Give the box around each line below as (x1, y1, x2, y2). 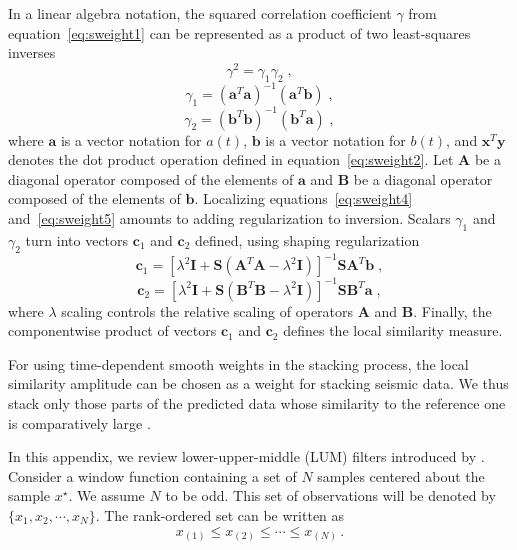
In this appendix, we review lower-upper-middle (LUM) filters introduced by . (8, 446, 485, 467)
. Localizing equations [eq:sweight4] (194, 188, 413, 209)
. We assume (68, 485, 145, 506)
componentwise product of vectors (8, 320, 217, 341)
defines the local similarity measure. (283, 320, 503, 341)
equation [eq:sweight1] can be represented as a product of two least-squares (8, 22, 471, 43)
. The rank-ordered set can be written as (95, 504, 345, 525)
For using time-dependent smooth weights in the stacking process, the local (8, 353, 469, 374)
